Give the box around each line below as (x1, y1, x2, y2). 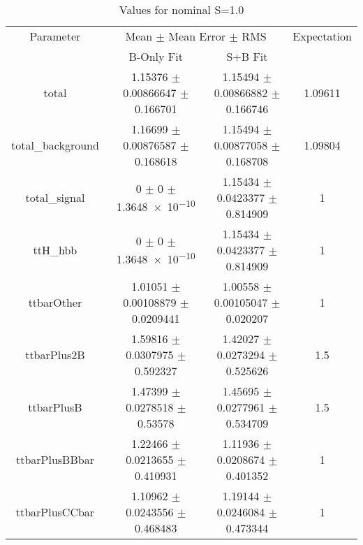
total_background (11, 137, 99, 153)
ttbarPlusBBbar (15, 451, 94, 467)
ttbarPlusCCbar (15, 504, 95, 520)
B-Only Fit (128, 48, 183, 64)
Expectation (292, 28, 352, 44)
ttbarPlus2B (25, 347, 85, 363)
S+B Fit (226, 48, 268, 64)
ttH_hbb (33, 242, 77, 258)
